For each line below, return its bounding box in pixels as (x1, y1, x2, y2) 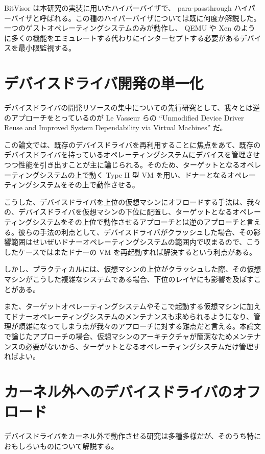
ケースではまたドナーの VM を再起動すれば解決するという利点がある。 (18, 246, 256, 257)
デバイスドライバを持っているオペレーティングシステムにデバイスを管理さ (4, 149, 253, 160)
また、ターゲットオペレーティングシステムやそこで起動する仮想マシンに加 (4, 301, 254, 312)
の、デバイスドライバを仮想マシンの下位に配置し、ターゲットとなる (4, 206, 232, 217)
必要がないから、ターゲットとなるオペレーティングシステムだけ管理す (25, 341, 261, 351)
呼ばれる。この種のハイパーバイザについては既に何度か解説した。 (39, 12, 261, 23)
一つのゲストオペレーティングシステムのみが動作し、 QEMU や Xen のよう (4, 22, 255, 33)
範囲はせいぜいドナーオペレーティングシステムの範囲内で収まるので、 (11, 236, 247, 247)
